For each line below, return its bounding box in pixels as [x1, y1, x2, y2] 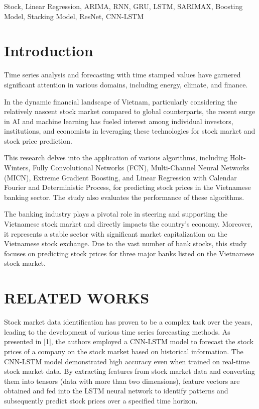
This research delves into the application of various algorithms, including [4, 152, 228, 163]
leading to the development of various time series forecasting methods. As [4, 326, 230, 337]
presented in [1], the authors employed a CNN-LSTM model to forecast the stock [4, 336, 253, 347]
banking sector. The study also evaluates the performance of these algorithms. [4, 191, 244, 202]
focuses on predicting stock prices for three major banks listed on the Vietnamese [4, 248, 254, 258]
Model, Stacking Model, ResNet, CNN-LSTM [4, 11, 144, 21]
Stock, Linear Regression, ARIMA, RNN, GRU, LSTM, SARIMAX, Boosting [4, 1, 243, 11]
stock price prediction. [4, 135, 72, 146]
